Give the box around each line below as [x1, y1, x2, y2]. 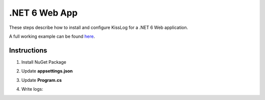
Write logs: [21, 86, 44, 92]
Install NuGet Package [21, 59, 66, 65]
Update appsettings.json [21, 68, 73, 74]
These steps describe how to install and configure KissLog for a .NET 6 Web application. [9, 25, 188, 30]
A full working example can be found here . [9, 33, 95, 39]
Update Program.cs [21, 77, 62, 83]
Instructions [9, 46, 48, 54]
